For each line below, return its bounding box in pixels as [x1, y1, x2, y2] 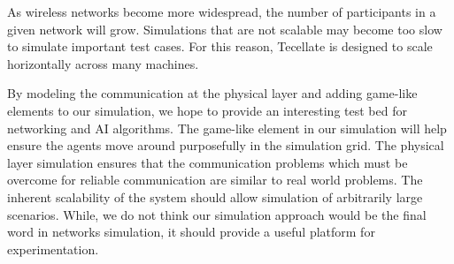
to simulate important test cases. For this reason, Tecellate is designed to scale [7, 37, 433, 56]
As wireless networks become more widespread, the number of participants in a [7, 3, 436, 20]
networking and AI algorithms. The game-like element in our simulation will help [7, 118, 447, 137]
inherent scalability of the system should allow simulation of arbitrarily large [7, 187, 423, 206]
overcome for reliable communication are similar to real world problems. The [7, 170, 423, 189]
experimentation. [7, 239, 99, 258]
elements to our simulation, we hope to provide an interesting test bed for [7, 101, 407, 119]
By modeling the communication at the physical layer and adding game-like [7, 84, 418, 102]
